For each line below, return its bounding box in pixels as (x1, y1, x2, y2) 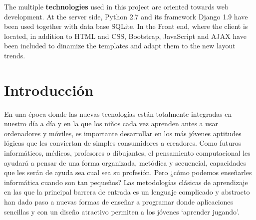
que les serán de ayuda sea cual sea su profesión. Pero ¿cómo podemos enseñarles (4, 167, 252, 178)
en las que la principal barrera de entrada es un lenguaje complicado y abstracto (4, 187, 250, 197)
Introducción (4, 79, 94, 100)
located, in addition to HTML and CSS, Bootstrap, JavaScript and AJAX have (4, 30, 247, 41)
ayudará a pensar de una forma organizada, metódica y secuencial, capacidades (4, 157, 246, 168)
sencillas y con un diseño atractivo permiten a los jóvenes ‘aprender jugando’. (4, 206, 240, 217)
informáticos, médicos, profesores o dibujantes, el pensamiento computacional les (4, 148, 251, 158)
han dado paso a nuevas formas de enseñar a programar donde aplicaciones (4, 197, 234, 207)
